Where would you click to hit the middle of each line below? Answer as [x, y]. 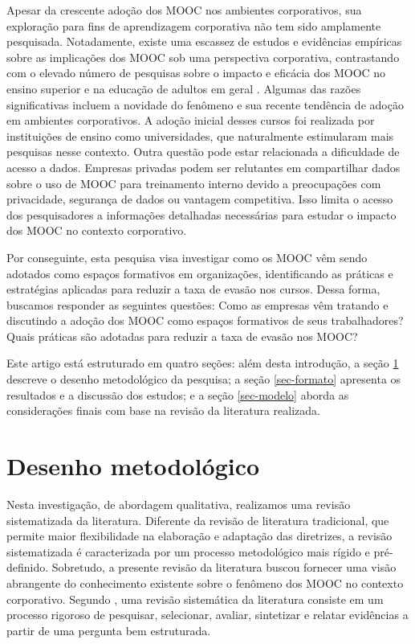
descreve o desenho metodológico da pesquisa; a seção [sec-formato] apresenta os [204, 379]
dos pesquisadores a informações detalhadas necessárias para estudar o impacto [201, 214]
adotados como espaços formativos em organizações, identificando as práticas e [200, 273]
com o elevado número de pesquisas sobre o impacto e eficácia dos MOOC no [196, 73]
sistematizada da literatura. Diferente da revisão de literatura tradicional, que [198, 520]
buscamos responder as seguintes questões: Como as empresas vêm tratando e [197, 304]
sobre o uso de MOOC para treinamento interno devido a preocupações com [194, 183]
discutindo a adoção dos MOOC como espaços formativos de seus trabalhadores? [205, 320]
